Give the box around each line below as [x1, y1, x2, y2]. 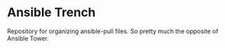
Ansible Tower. [7, 34, 49, 42]
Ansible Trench [7, 5, 96, 20]
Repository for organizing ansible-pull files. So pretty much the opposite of [7, 27, 219, 35]
